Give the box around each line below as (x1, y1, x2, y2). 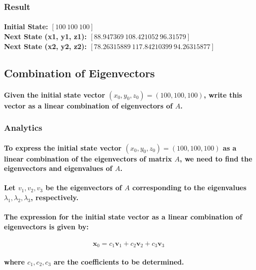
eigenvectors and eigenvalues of (4, 163, 112, 173)
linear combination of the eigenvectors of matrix (4, 153, 172, 163)
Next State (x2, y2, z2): (4, 41, 87, 51)
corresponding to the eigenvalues (132, 182, 247, 193)
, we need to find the (180, 153, 253, 163)
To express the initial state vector (4, 142, 122, 153)
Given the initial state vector (4, 89, 105, 100)
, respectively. (31, 192, 79, 202)
